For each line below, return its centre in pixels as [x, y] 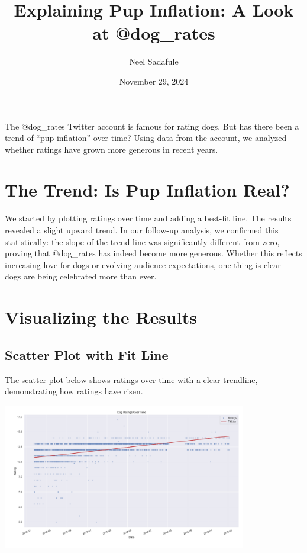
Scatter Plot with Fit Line [87, 354]
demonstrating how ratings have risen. [74, 391]
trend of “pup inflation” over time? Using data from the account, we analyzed [146, 138]
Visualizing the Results [101, 317]
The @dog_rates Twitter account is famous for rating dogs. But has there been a [152, 126]
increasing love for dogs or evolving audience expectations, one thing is [133, 264]
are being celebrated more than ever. [90, 276]
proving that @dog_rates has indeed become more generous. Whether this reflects [153, 253]
